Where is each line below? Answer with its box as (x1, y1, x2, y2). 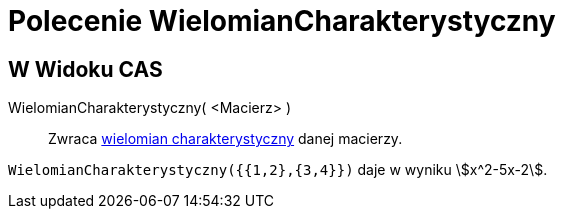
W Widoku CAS (8, 56, 163, 82)
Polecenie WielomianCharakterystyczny (8, 4, 556, 38)
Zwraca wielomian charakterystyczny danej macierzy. (48, 130, 403, 148)
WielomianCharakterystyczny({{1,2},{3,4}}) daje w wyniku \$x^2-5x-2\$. (8, 161, 548, 179)
